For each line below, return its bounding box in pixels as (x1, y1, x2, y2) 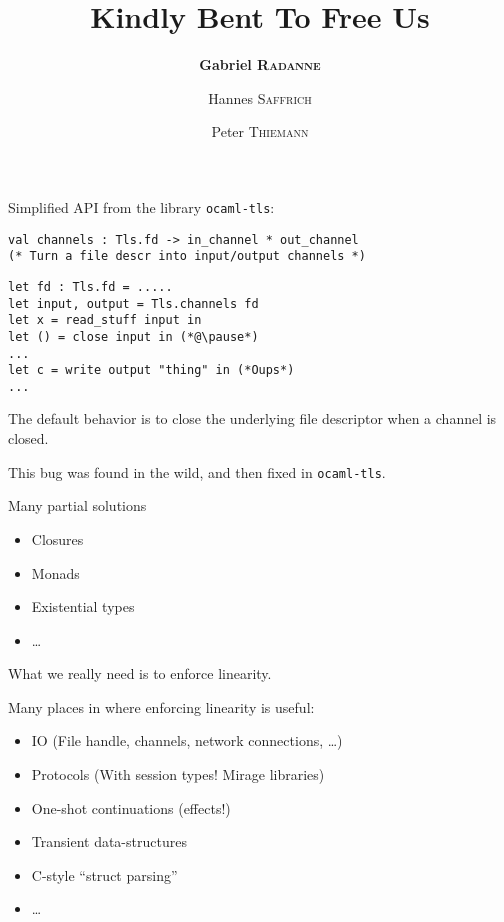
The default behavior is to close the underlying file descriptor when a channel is (8, 408, 497, 429)
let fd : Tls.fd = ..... (8, 279, 173, 294)
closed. (8, 428, 49, 449)
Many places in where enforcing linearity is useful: (8, 696, 315, 717)
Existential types (31, 596, 135, 617)
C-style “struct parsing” (31, 864, 178, 885)
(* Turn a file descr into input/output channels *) (8, 249, 366, 264)
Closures (31, 528, 84, 549)
